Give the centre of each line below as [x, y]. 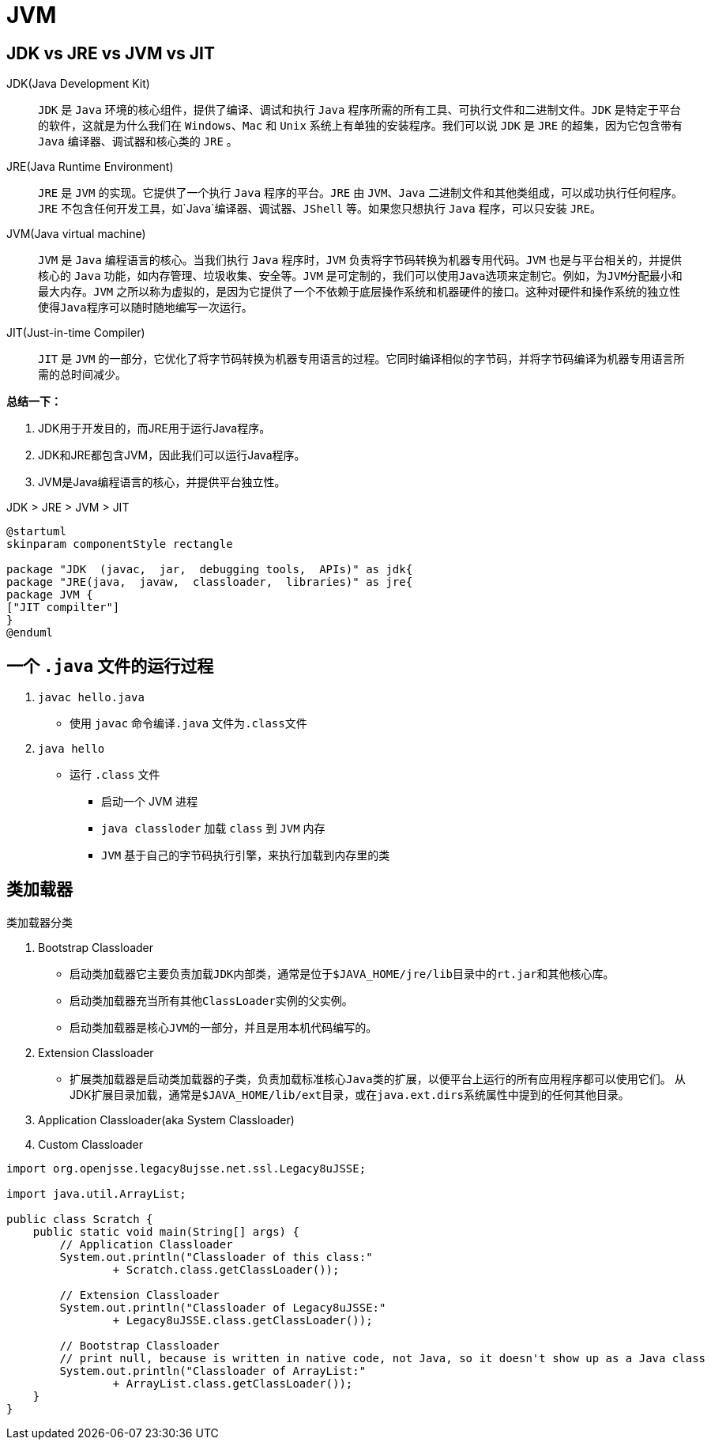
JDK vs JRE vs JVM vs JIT [111, 53]
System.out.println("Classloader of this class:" [216, 1257]
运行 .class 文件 [115, 775]
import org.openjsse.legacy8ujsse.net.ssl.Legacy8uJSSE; [186, 1168]
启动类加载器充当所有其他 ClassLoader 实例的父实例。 [211, 1000]
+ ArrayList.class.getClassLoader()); [233, 1383]
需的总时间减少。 [82, 375]
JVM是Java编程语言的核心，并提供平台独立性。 [162, 482]
